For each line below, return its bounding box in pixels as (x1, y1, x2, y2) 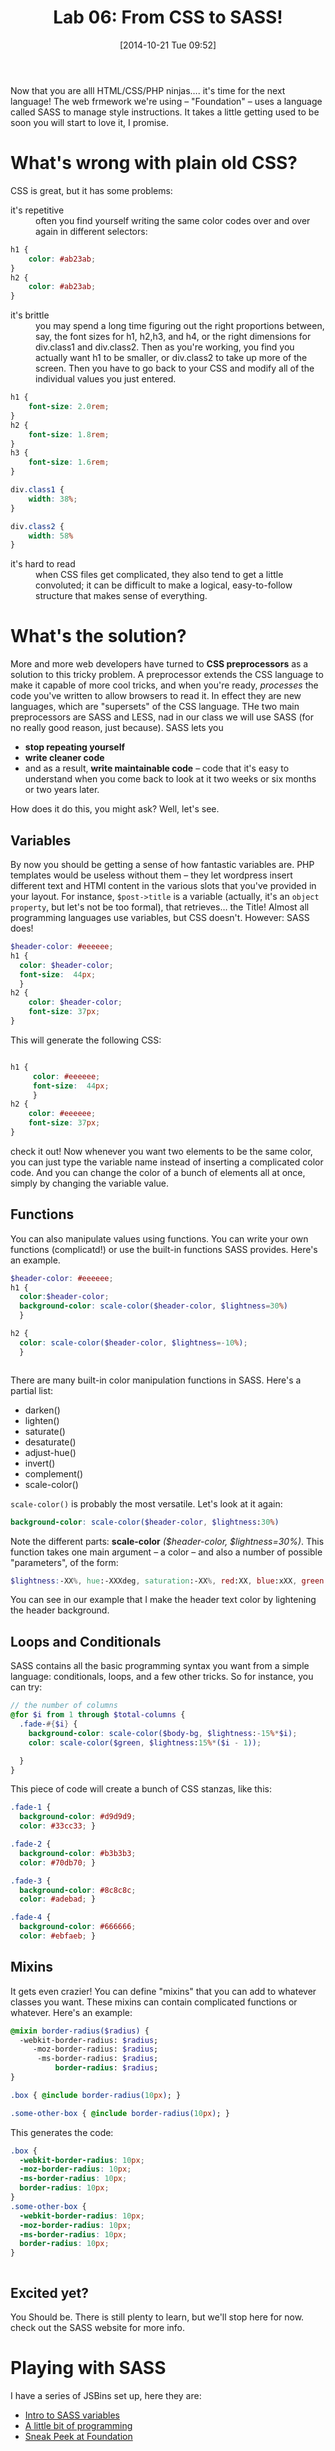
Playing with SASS (10, 2357, 167, 2380)
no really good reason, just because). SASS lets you (10, 722, 224, 734)
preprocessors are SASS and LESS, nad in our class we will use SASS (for (10, 711, 314, 723)
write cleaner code (24, 752, 105, 764)
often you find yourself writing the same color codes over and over (35, 214, 311, 226)
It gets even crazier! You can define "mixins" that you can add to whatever (10, 1985, 317, 1997)
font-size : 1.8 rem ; (28, 429, 110, 440)
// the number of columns (10, 1701, 118, 1711)
